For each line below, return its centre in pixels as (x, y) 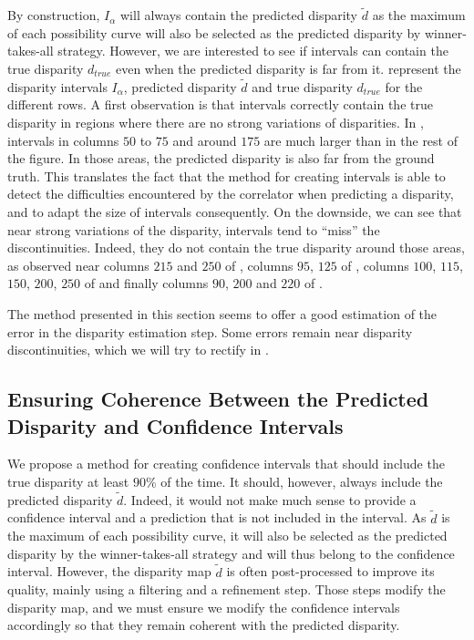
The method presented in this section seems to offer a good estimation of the (222, 313)
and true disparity (302, 86)
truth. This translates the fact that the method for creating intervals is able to (227, 175)
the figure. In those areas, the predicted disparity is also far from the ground (221, 158)
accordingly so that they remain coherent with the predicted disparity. (204, 625)
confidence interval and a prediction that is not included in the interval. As (217, 517)
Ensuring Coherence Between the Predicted (218, 399)
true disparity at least (68, 481)
